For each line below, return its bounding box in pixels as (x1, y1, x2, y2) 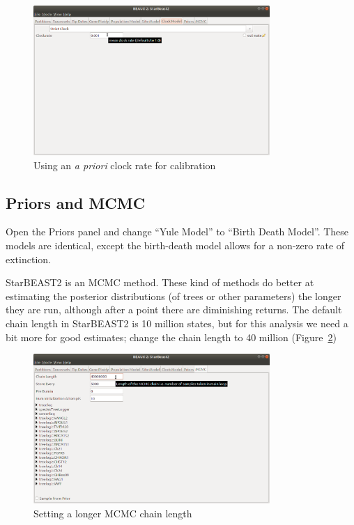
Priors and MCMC (6, 191, 146, 213)
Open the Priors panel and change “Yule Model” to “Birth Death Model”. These (6, 224, 349, 239)
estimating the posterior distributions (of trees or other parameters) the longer (6, 288, 341, 303)
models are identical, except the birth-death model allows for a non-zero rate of (6, 237, 345, 252)
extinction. (6, 251, 51, 266)
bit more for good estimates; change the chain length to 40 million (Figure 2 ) (6, 329, 337, 344)
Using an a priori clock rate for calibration (33, 157, 216, 172)
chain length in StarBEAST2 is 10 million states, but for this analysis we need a (6, 315, 348, 330)
